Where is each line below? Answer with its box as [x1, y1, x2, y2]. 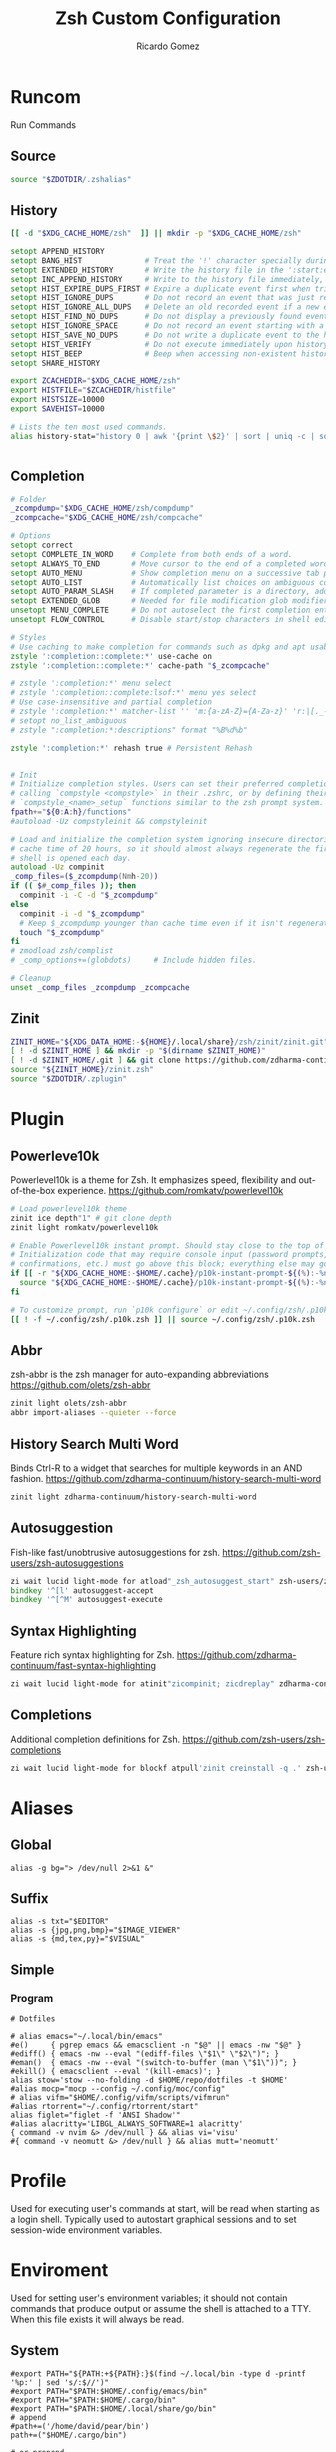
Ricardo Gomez [136, 40, 200, 52]
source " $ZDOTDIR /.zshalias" [10, 174, 132, 184]
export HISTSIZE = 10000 [10, 395, 105, 405]
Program [10, 1991, 54, 2005]
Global [10, 1837, 52, 1854]
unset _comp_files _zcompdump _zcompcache [10, 982, 190, 992]
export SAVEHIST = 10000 [10, 404, 105, 414]
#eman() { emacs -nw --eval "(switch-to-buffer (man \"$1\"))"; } [10, 2058, 298, 2068]
